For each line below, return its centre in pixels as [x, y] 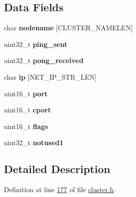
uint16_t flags [26, 126]
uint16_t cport [28, 110]
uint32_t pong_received [44, 60]
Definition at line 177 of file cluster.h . [60, 189]
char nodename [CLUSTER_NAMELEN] [68, 28]
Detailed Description [57, 169]
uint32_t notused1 [34, 142]
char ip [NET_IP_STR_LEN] [50, 77]
